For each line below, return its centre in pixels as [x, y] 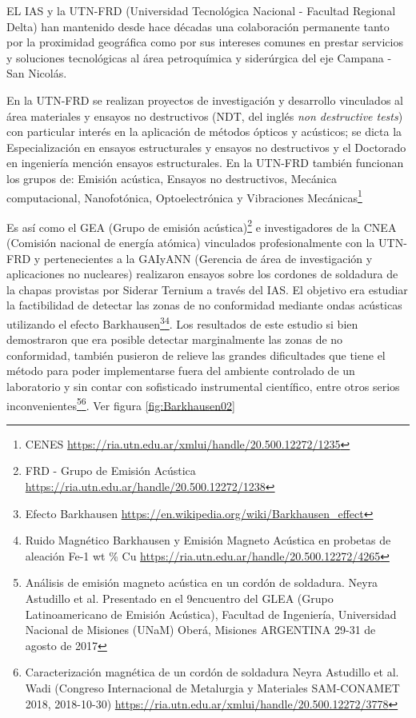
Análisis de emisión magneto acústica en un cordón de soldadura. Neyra [202, 582]
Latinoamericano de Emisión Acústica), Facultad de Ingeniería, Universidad [211, 614]
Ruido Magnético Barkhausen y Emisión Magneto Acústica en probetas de [208, 540]
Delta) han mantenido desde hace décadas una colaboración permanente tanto [198, 26]
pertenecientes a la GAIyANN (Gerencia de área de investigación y [208, 258]
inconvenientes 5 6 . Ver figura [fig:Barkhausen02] [121, 404]
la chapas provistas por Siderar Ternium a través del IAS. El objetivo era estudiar [207, 289]
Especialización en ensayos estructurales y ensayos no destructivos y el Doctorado [206, 147]
